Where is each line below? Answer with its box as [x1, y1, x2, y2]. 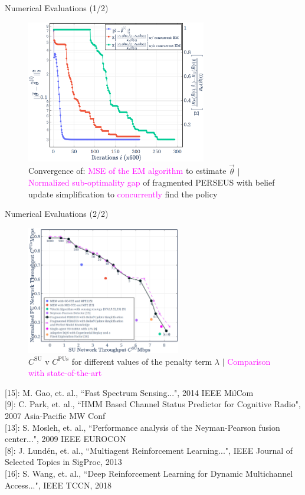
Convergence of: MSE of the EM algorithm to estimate [28, 164, 227, 177]
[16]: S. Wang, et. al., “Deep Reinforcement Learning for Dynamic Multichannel [5, 467, 293, 480]
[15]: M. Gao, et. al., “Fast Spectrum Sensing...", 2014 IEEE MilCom [5, 386, 254, 398]
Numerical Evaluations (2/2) [5, 207, 109, 220]
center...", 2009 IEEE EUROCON [5, 433, 126, 445]
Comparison [227, 355, 271, 367]
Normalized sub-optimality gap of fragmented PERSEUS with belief [28, 176, 275, 189]
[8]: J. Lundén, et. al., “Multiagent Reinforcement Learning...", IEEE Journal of [5, 444, 293, 456]
